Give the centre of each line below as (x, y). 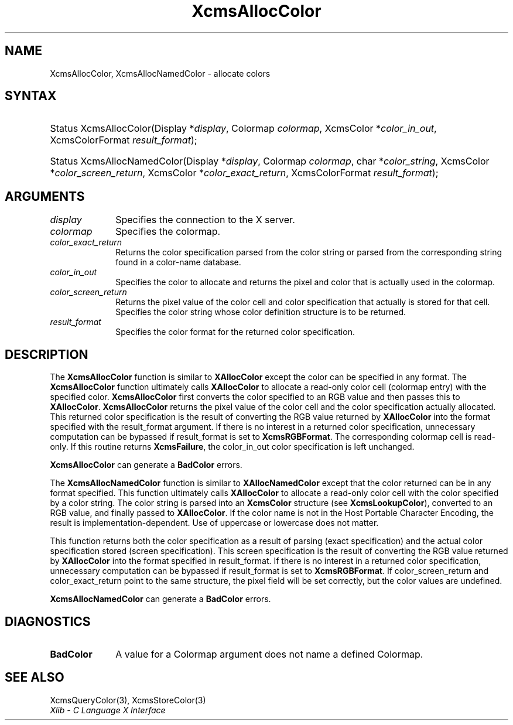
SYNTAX (31, 96)
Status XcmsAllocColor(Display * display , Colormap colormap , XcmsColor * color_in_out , (243, 129)
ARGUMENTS (45, 196)
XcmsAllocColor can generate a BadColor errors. (146, 465)
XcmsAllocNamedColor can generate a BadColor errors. (160, 599)
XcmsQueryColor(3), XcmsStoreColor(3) (128, 700)
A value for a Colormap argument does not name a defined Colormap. (269, 654)
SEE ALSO (35, 678)
